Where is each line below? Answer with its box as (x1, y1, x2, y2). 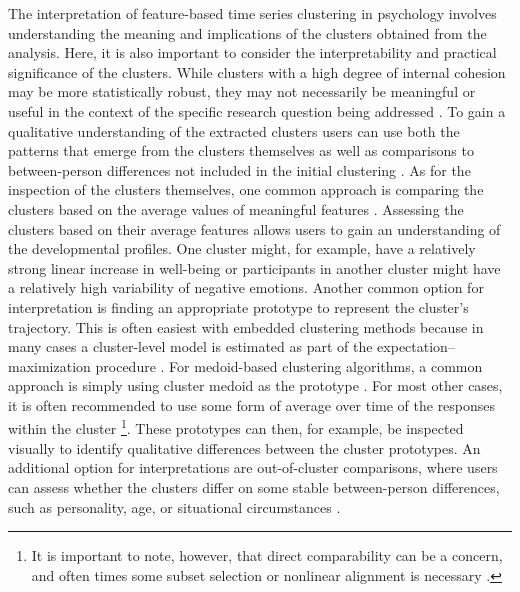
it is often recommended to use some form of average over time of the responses (8, 394, 496, 415)
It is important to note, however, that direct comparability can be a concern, (31, 545, 503, 566)
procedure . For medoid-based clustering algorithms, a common (95, 355, 483, 376)
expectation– (377, 336, 455, 357)
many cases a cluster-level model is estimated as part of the (8, 336, 373, 357)
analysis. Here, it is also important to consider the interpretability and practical (8, 42, 497, 63)
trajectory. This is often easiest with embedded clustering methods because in (8, 316, 484, 337)
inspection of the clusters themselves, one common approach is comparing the (8, 179, 484, 200)
